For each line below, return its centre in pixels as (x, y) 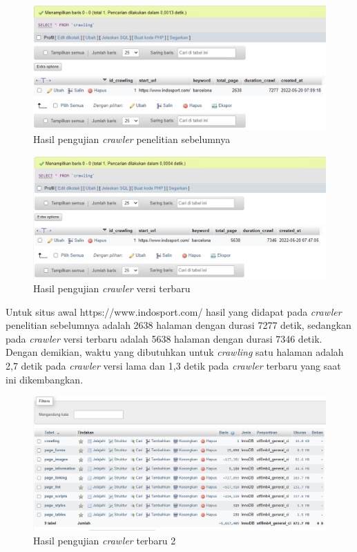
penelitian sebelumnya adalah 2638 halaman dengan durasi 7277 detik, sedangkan (178, 325)
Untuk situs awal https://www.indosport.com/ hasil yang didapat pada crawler (174, 311)
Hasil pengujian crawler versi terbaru (112, 288)
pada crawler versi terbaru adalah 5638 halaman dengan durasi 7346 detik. (164, 338)
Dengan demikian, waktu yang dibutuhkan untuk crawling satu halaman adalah (175, 352)
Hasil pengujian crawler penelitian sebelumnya (132, 139)
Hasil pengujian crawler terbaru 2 (105, 540)
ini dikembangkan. (45, 379)
